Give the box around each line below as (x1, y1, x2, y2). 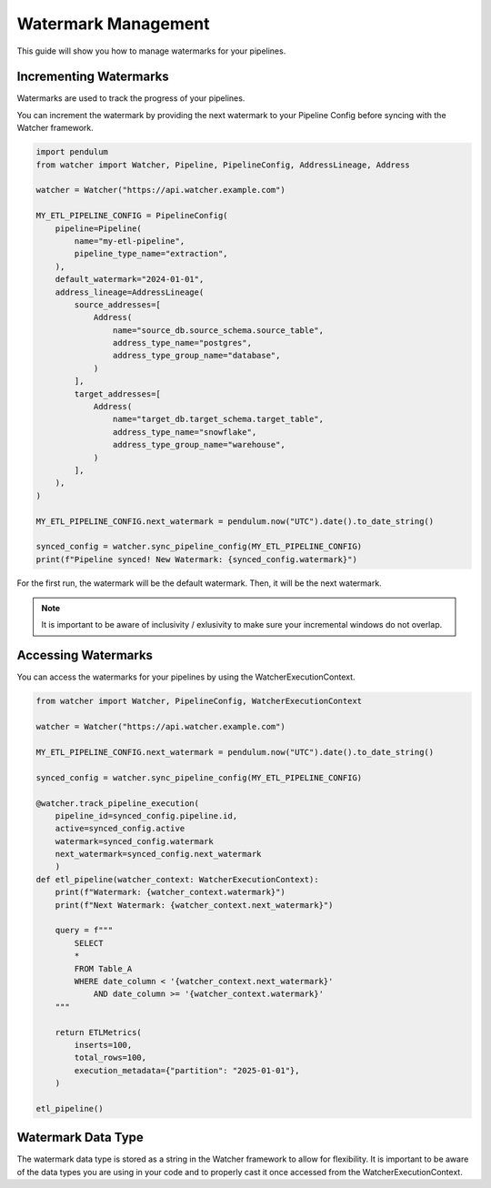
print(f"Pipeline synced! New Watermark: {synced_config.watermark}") (35, 554, 358, 564)
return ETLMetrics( (55, 1027, 143, 1037)
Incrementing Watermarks (16, 69, 169, 85)
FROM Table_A (74, 963, 133, 973)
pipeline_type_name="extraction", (74, 248, 228, 259)
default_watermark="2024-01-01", (55, 274, 205, 285)
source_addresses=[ (74, 299, 161, 309)
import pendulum (35, 146, 109, 157)
